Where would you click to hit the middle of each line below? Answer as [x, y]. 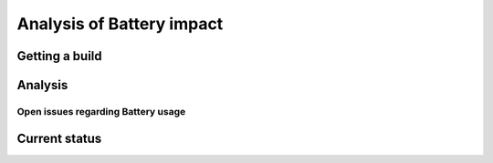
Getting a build [59, 56]
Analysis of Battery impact [120, 24]
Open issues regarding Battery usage [101, 111]
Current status [59, 138]
